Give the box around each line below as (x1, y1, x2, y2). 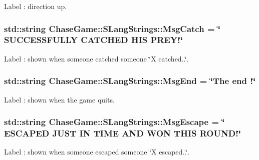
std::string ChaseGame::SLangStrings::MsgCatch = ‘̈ (4, 22, 221, 34)
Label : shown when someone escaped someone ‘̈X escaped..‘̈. (4, 146, 189, 157)
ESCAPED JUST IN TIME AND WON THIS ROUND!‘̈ (4, 126, 241, 139)
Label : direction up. (4, 1, 67, 11)
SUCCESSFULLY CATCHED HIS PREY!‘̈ (4, 33, 183, 46)
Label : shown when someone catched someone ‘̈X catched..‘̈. (4, 53, 189, 63)
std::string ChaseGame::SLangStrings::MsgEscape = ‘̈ (4, 115, 225, 128)
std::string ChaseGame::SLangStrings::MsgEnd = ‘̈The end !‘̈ (4, 74, 256, 87)
